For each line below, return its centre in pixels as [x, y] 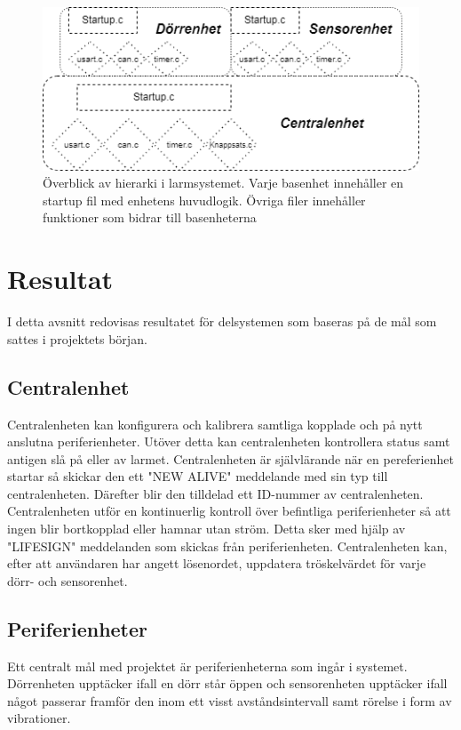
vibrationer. [39, 718]
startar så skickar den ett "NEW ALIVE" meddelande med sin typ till [198, 476]
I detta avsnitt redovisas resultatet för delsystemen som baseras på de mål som [222, 321]
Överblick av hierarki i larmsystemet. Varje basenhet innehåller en [223, 183]
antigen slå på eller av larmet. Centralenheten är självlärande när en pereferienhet [230, 458]
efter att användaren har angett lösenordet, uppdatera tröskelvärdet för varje [217, 563]
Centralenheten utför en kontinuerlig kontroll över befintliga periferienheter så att [229, 511]
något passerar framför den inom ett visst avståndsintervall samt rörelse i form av [230, 700]
